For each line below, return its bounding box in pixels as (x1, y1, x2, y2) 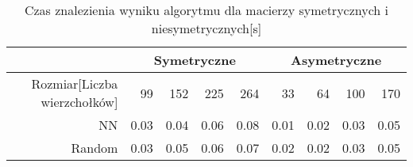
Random (71, 139, 118, 157)
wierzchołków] (41, 93, 118, 111)
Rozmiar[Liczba (31, 74, 118, 93)
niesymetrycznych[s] (151, 19, 262, 37)
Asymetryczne (291, 51, 382, 69)
